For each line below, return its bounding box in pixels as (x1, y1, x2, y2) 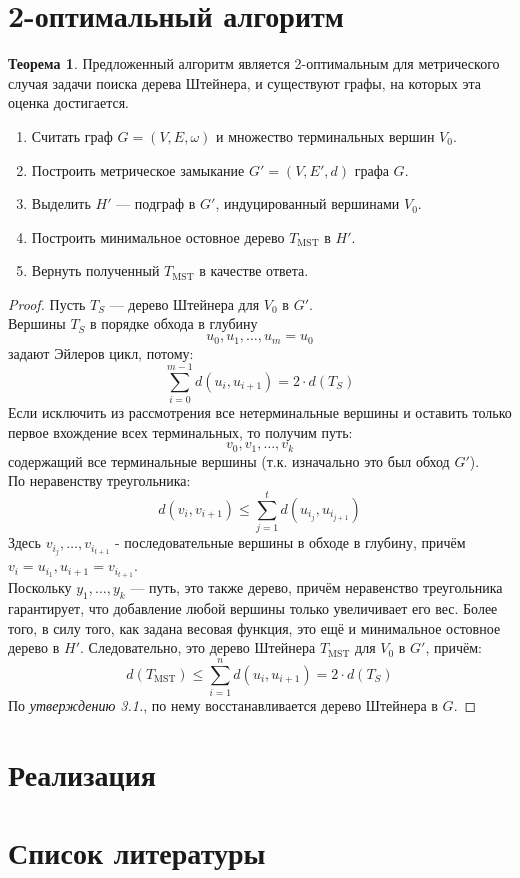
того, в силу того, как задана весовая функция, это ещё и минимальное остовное (8, 617, 501, 638)
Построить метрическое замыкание (31, 159, 245, 180)
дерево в (8, 637, 60, 658)
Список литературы (8, 832, 266, 873)
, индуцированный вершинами (215, 193, 400, 214)
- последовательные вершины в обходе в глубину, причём (114, 532, 466, 553)
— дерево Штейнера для (109, 293, 260, 314)
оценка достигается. (8, 92, 129, 113)
